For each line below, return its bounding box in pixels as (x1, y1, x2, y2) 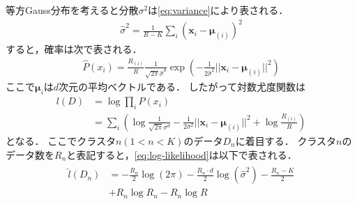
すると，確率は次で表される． (6, 42, 142, 56)
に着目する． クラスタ (235, 133, 337, 148)
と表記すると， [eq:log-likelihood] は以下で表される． (66, 147, 297, 162)
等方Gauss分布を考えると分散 (6, 3, 139, 17)
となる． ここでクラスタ (6, 133, 116, 148)
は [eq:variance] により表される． (148, 3, 289, 17)
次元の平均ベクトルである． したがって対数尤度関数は (59, 79, 305, 94)
